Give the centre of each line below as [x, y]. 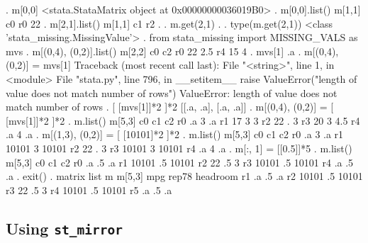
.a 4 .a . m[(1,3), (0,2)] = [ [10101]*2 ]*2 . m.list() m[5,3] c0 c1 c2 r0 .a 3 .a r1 [175, 134]
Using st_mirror [65, 228]
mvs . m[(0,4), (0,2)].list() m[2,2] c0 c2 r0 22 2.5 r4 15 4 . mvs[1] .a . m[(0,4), [172, 51]
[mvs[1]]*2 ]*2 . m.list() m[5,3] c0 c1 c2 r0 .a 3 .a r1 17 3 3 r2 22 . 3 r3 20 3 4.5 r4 [183, 120]
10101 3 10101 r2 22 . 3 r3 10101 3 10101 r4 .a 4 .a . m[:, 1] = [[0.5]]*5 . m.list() [179, 148]
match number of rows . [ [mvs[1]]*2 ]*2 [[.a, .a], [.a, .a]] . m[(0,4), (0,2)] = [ [170, 107]
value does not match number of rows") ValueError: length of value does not [172, 92]
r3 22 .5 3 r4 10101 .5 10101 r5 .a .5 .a [89, 190]
